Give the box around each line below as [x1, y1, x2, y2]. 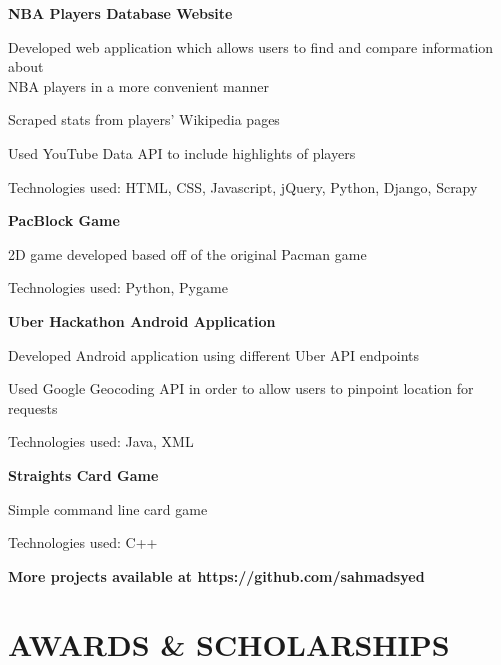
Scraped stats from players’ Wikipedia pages [8, 109, 280, 130]
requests [8, 397, 58, 418]
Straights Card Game [8, 464, 159, 485]
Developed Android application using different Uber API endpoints [8, 344, 419, 365]
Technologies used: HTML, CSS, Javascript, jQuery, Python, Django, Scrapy [8, 176, 478, 197]
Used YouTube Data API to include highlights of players [8, 142, 356, 163]
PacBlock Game [8, 210, 120, 231]
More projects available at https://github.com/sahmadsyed [8, 565, 425, 586]
